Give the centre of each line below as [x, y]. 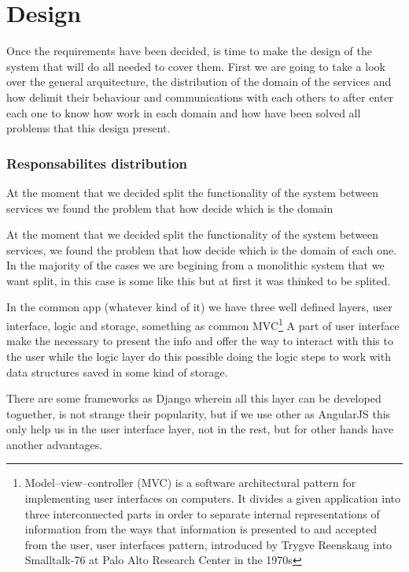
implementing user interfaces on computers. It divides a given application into [212, 498]
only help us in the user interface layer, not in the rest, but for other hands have [200, 429]
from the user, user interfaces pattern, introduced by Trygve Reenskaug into [208, 544]
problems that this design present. [88, 128]
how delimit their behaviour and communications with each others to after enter [200, 97]
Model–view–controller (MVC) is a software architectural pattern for [190, 483]
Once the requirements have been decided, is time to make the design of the [189, 51]
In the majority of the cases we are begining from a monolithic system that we [195, 265]
